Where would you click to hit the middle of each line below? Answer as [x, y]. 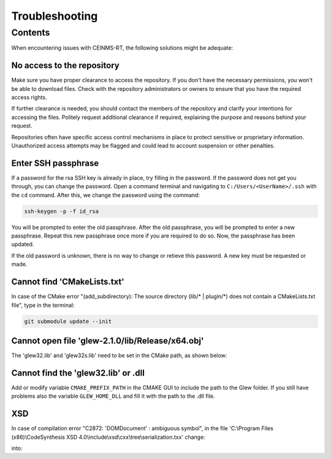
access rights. [29, 98]
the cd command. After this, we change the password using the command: [106, 195]
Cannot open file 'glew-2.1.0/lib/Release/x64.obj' [108, 341]
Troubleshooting [55, 16]
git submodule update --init [68, 321]
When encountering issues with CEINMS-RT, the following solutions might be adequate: [122, 48]
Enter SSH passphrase [55, 163]
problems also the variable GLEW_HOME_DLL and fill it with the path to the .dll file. [113, 396]
